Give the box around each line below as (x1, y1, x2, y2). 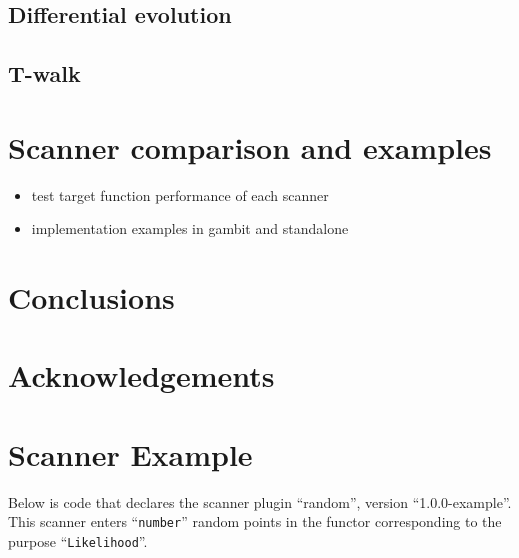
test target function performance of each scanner (31, 184, 329, 205)
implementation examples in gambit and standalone (31, 218, 349, 239)
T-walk (8, 58, 81, 89)
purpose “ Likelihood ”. (8, 531, 148, 551)
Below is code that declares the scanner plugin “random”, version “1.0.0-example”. (8, 491, 512, 512)
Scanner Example (8, 433, 253, 474)
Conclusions (8, 277, 175, 318)
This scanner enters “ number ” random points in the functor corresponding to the (8, 511, 502, 532)
